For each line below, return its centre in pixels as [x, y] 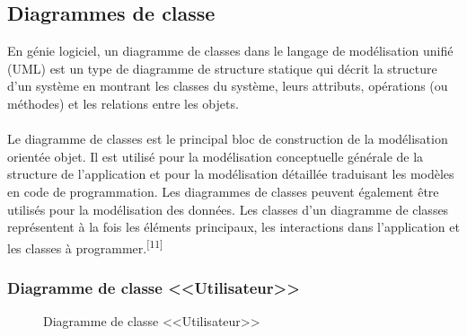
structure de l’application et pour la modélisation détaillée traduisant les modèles [231, 174]
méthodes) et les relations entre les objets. [123, 103]
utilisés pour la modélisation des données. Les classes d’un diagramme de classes [228, 209]
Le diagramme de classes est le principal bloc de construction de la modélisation [228, 139]
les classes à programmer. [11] [85, 246]
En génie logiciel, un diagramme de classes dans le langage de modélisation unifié [230, 51]
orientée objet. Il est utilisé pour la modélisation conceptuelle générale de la [216, 156]
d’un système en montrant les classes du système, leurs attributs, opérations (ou [228, 86]
